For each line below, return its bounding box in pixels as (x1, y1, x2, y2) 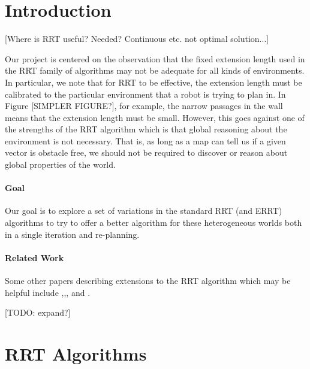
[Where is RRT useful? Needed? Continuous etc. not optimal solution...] (5, 32, 269, 45)
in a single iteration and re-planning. (5, 228, 140, 240)
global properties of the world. (5, 158, 116, 171)
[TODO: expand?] (5, 306, 71, 319)
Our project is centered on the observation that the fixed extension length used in (5, 52, 305, 65)
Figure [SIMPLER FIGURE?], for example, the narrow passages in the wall (5, 99, 283, 112)
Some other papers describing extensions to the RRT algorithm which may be (5, 274, 291, 287)
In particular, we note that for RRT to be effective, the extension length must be (5, 75, 302, 88)
